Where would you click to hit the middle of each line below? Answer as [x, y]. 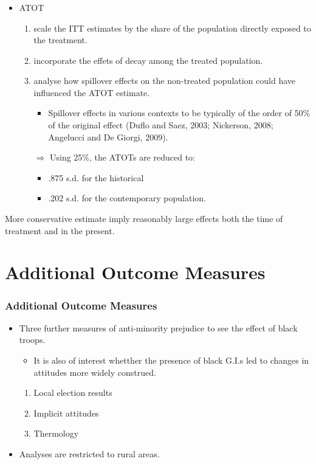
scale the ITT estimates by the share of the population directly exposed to [172, 28]
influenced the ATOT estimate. [92, 92]
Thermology [56, 433]
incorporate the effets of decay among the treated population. [148, 60]
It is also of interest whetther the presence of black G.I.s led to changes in [171, 360]
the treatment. [60, 40]
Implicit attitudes [66, 413]
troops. [32, 340]
